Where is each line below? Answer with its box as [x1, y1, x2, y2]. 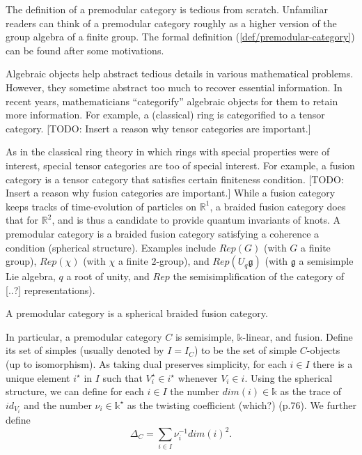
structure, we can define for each [6, 384, 144, 399]
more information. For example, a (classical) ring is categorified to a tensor [6, 107, 325, 122]
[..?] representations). [6, 282, 95, 297]
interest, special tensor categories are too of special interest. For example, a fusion [6, 157, 355, 172]
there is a [313, 357, 353, 371]
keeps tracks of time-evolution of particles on [6, 199, 197, 213]
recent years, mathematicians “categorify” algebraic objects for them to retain [6, 93, 338, 108]
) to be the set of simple [194, 343, 297, 357]
